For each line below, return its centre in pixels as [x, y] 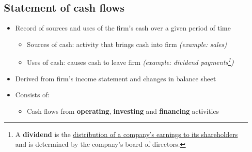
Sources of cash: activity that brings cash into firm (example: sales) [127, 44]
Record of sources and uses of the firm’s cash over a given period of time [123, 28]
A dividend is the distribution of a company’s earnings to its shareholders [126, 134]
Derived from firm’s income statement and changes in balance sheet [116, 78]
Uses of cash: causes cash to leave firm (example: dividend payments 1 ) [130, 61]
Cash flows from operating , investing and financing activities [123, 111]
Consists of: [32, 95]
